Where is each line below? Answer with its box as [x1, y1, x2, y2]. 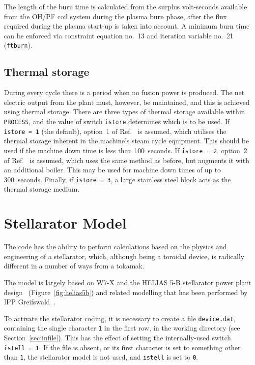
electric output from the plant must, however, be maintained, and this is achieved [4, 97, 250, 107]
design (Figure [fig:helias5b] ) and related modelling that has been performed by [4, 287, 248, 297]
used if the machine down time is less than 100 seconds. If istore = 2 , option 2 [4, 145, 247, 155]
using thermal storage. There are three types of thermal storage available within [4, 106, 245, 117]
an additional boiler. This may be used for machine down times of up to [4, 165, 221, 175]
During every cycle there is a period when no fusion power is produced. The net [4, 87, 245, 98]
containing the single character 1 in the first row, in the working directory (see [4, 323, 240, 333]
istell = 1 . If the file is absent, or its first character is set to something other [4, 342, 241, 352]
